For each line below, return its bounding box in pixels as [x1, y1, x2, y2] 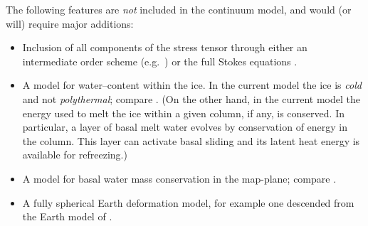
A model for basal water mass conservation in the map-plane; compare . [22, 171, 337, 185]
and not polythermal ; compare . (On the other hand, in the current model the [22, 91, 360, 106]
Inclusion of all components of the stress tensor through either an [22, 40, 307, 55]
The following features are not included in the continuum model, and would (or [6, 2, 352, 16]
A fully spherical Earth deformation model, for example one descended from [22, 195, 354, 210]
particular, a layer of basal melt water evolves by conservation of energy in [22, 119, 348, 134]
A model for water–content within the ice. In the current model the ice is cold [22, 77, 362, 92]
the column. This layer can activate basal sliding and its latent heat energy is [22, 133, 360, 148]
